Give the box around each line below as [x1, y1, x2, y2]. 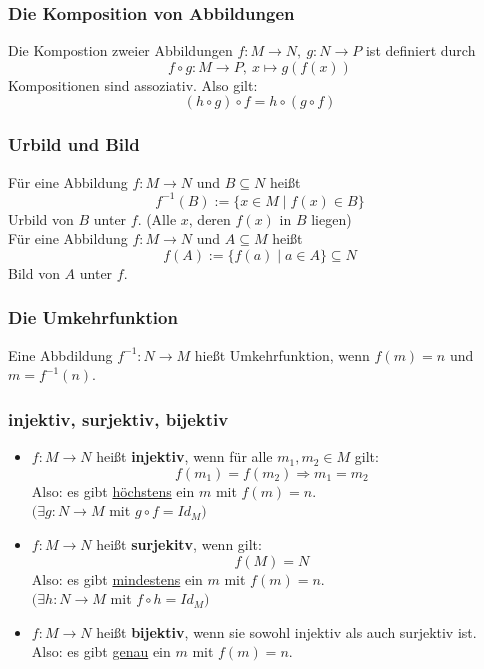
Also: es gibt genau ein [31, 641, 171, 662]
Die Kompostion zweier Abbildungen [8, 40, 233, 61]
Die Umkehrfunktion [8, 305, 178, 330]
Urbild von [8, 208, 74, 229]
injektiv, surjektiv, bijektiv [8, 406, 229, 431]
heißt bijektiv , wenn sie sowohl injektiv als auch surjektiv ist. [96, 621, 477, 642]
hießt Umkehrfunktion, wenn [194, 344, 370, 365]
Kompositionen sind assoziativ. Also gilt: [8, 74, 258, 95]
